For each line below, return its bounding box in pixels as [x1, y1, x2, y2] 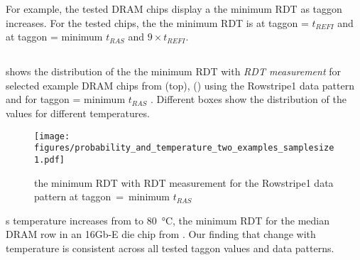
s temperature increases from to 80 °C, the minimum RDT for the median [6, 212, 329, 227]
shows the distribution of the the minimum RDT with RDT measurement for [6, 64, 341, 79]
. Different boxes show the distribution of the [151, 92, 347, 107]
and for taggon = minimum [6, 92, 126, 107]
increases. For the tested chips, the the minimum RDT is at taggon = [6, 15, 309, 30]
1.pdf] [34, 154, 65, 165]
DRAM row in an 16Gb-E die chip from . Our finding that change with [6, 227, 316, 242]
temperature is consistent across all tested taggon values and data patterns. [6, 240, 334, 255]
